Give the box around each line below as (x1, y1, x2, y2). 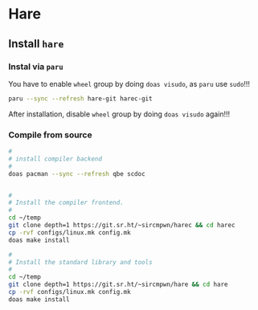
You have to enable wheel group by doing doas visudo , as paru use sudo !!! (8, 79, 251, 88)
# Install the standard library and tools (8, 258, 153, 266)
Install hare (8, 37, 64, 51)
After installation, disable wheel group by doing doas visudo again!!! (8, 109, 231, 119)
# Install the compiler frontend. (8, 198, 125, 207)
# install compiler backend (8, 154, 103, 163)
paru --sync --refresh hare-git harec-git (8, 94, 153, 103)
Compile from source (8, 129, 92, 141)
